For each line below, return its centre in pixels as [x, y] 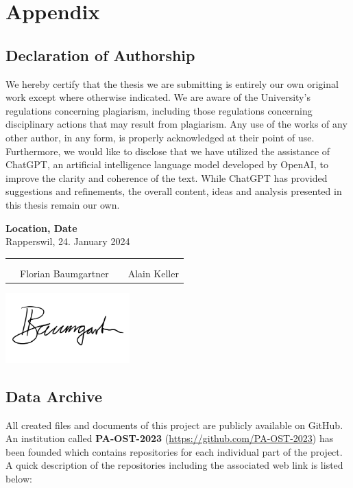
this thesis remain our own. [63, 204]
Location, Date [41, 228]
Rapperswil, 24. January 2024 [68, 241]
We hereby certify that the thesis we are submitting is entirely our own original [172, 83]
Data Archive [54, 396]
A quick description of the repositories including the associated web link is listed [174, 465]
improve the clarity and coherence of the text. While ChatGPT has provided [167, 177]
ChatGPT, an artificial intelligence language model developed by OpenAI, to [167, 164]
